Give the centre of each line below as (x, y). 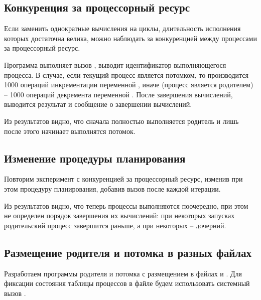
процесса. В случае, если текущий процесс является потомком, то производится (126, 74)
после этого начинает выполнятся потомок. (70, 131)
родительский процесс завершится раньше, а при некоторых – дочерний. (115, 225)
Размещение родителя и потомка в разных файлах (128, 252)
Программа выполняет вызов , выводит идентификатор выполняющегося (115, 64)
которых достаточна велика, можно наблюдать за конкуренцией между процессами (130, 38)
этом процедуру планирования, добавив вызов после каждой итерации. (112, 188)
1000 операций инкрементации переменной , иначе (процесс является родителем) (129, 85)
